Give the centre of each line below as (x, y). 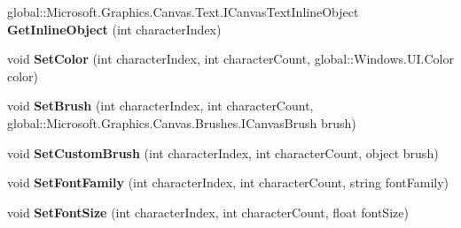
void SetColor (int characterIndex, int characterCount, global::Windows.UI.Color (230, 59)
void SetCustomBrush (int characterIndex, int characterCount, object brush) (223, 152)
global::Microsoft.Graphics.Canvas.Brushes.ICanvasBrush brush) (182, 122)
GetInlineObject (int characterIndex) (114, 29)
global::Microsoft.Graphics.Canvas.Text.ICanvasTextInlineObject (183, 11)
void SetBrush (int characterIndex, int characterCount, (160, 106)
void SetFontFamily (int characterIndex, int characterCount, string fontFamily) (228, 182)
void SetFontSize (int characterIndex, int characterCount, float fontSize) (208, 212)
